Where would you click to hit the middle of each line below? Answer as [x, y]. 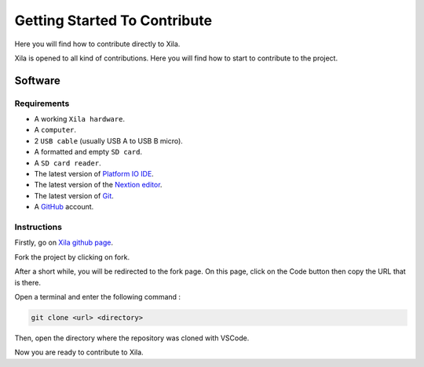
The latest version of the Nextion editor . [98, 185]
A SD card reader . [68, 163]
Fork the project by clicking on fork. [72, 257]
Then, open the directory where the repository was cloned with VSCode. [132, 338]
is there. [27, 282]
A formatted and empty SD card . [88, 152]
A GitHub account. [64, 207]
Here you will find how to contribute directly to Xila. [97, 44]
